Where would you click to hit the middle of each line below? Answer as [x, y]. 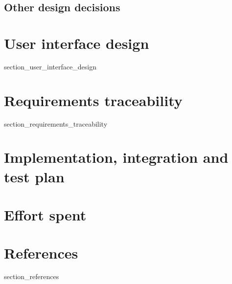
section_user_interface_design [50, 66]
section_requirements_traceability [56, 123]
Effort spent [45, 214]
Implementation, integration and [116, 157]
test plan [34, 176]
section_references [32, 276]
